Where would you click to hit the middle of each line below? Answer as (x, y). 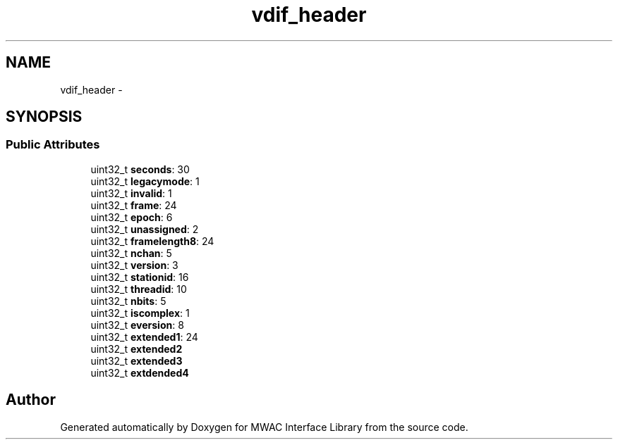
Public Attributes (53, 145)
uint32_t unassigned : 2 (145, 229)
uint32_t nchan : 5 (131, 253)
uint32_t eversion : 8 (137, 325)
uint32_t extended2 (137, 349)
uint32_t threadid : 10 (139, 289)
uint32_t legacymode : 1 (145, 181)
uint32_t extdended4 (140, 372)
